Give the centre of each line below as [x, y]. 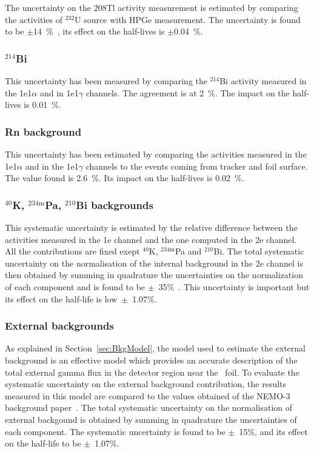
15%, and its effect [273, 431]
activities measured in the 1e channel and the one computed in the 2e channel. [151, 239]
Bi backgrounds [115, 204]
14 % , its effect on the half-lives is [99, 31]
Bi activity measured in [263, 81]
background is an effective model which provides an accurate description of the [151, 360]
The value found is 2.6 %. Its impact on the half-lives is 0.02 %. [125, 178]
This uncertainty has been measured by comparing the [106, 81]
